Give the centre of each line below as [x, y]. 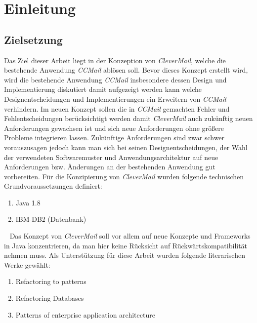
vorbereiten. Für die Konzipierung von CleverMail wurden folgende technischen [124, 176]
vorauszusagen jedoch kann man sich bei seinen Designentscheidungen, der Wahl [126, 147]
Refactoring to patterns [51, 281]
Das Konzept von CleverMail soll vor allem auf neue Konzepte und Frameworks [130, 236]
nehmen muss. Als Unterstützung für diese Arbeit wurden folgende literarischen [125, 255]
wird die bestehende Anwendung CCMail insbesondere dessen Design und [115, 79]
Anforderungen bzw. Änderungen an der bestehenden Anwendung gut [110, 167]
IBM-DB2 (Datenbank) [51, 219]
